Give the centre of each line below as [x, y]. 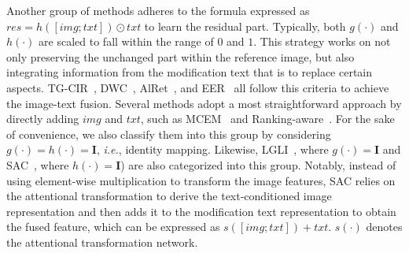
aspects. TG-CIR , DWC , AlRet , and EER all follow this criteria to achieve [198, 87]
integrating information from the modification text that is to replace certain [190, 72]
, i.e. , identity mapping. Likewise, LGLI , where [212, 149]
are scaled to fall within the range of [126, 41]
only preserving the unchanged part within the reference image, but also [181, 56]
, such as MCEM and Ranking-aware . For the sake [267, 119]
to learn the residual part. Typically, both [245, 26]
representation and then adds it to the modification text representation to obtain [201, 211]
